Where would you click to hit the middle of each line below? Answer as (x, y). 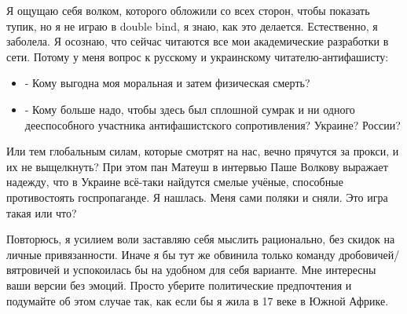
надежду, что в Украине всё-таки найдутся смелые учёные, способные (175, 182)
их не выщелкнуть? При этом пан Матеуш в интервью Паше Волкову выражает (197, 166)
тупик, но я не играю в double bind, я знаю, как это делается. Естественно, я (192, 26)
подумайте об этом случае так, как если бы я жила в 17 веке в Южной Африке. (198, 300)
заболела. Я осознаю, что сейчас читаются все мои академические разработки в (198, 41)
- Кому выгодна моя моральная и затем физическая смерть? (167, 83)
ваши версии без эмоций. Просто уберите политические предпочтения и (179, 285)
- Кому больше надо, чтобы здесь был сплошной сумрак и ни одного (190, 109)
